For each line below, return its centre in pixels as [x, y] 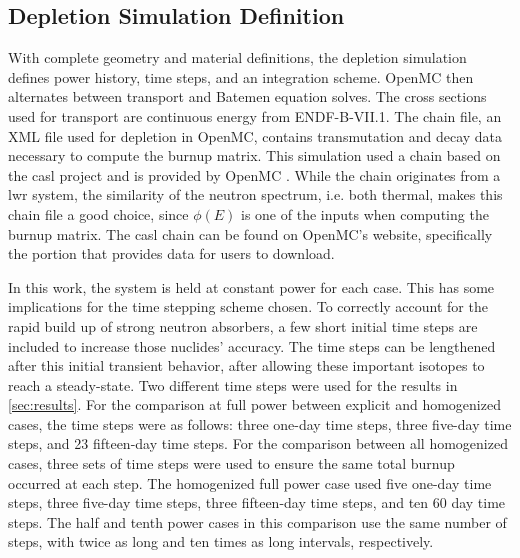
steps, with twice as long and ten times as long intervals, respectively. [221, 541]
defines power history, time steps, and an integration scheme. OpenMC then [241, 76]
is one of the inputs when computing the [365, 213]
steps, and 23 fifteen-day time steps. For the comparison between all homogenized [258, 443]
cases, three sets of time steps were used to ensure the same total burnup [231, 463]
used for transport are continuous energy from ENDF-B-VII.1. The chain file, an [255, 115]
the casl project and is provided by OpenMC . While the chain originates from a [254, 174]
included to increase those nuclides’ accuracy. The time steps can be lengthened [252, 345]
